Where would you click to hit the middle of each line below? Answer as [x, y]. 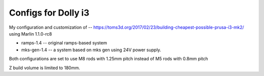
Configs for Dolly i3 [49, 13]
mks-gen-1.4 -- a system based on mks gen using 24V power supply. [91, 50]
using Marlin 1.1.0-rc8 [31, 34]
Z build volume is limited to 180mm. [44, 68]
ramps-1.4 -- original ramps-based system [64, 43]
